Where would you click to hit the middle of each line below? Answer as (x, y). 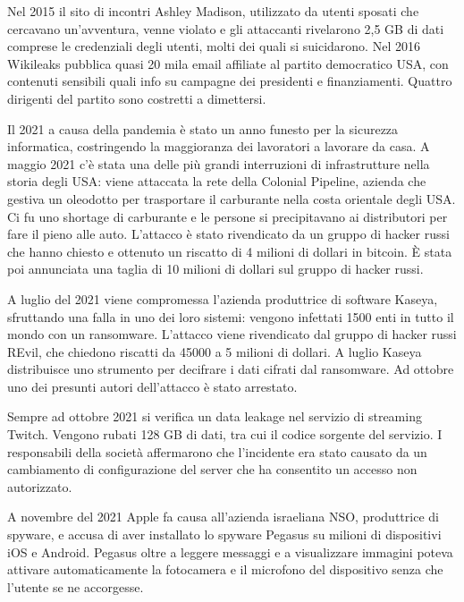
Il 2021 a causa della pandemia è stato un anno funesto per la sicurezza (203, 128)
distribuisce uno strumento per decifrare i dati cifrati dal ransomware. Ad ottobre (231, 369)
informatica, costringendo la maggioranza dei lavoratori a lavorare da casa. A (219, 146)
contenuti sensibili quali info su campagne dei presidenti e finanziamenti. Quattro (230, 81)
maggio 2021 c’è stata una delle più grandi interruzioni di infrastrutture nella (219, 163)
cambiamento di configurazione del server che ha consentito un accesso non (212, 469)
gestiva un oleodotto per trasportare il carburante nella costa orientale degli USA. (232, 198)
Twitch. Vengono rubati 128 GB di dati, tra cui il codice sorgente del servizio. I (225, 434)
